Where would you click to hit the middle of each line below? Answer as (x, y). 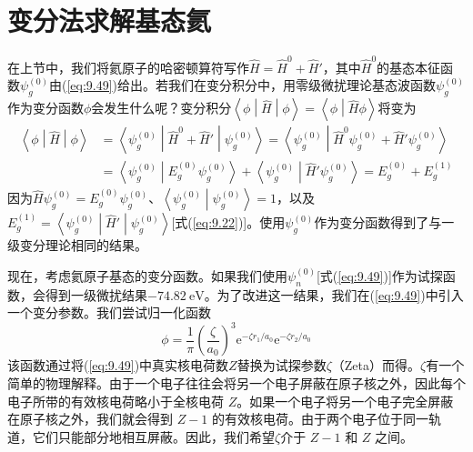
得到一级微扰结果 (96, 294)
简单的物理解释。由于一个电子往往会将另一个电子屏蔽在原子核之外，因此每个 (236, 382)
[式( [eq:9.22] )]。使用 (228, 222)
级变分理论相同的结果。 (77, 245)
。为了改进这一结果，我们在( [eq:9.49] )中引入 (334, 294)
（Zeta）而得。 (376, 365)
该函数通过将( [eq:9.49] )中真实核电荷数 (118, 365)
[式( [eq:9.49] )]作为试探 (379, 275)
